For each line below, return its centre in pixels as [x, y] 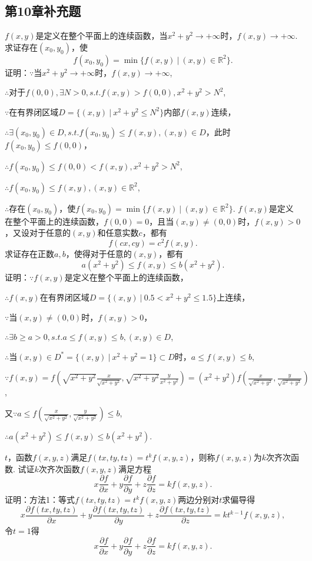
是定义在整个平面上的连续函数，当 [102, 36]
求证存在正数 [29, 253]
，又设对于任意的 [38, 233]
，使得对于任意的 [99, 253]
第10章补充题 [43, 11]
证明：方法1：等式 [40, 500]
